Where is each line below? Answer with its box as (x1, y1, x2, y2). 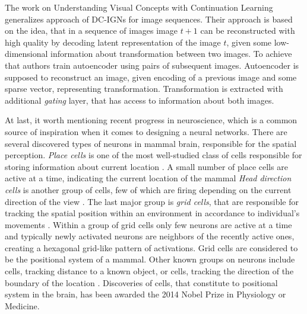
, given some (226, 36, 272, 48)
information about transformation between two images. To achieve (50, 47, 292, 60)
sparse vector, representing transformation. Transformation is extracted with (5, 82, 283, 95)
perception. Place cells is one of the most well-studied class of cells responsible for (5, 149, 302, 161)
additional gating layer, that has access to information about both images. (5, 94, 274, 106)
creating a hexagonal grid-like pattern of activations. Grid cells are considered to (5, 241, 298, 254)
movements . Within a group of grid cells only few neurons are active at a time (5, 218, 292, 230)
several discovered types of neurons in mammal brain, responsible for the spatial (5, 137, 297, 149)
